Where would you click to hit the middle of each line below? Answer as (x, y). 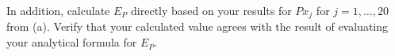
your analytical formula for (72, 42)
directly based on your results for (211, 10)
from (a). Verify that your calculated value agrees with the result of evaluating (197, 26)
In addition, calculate (58, 10)
